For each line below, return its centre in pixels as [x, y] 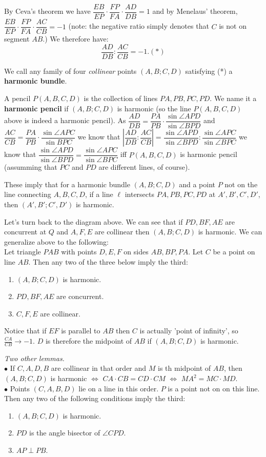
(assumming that [31, 167]
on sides [136, 252]
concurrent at [25, 232]
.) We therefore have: [76, 39]
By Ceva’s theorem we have [47, 11]
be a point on [234, 252]
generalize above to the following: [56, 241]
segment [17, 39]
